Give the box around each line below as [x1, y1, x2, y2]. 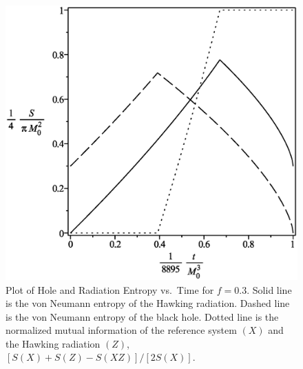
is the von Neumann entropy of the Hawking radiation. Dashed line [6, 296, 290, 310]
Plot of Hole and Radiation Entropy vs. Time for [6, 282, 214, 297]
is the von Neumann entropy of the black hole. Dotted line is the [6, 309, 279, 323]
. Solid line [247, 282, 292, 297]
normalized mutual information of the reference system [6, 323, 237, 337]
